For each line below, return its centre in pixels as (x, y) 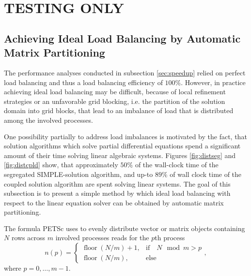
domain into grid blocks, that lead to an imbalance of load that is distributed (119, 110)
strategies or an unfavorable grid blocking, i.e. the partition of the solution (115, 101)
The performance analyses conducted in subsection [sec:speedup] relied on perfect (125, 72)
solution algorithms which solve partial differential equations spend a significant (122, 146)
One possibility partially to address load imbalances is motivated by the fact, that (125, 136)
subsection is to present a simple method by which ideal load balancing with (117, 193)
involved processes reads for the (102, 238)
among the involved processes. (48, 120)
